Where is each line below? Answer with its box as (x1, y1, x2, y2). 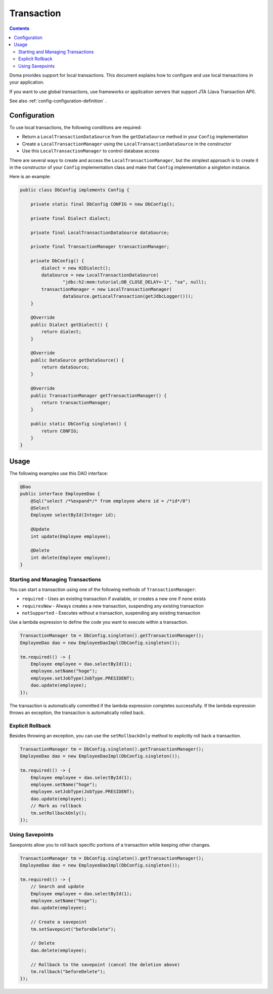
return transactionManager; (41, 400, 111, 406)
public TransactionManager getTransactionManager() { (30, 392, 167, 399)
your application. (9, 79, 44, 86)
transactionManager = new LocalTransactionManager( (41, 286, 172, 292)
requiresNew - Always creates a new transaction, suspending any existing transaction (22, 603, 204, 609)
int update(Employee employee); (30, 533, 111, 539)
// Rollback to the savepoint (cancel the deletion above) (30, 962, 180, 967)
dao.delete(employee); (30, 947, 87, 953)
